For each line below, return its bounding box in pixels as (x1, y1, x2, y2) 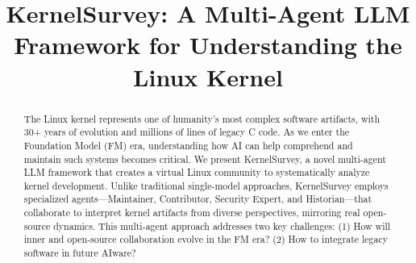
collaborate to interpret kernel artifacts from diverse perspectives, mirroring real (23, 206, 360, 219)
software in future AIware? (23, 246, 136, 260)
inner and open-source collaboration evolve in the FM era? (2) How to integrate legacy (23, 232, 389, 246)
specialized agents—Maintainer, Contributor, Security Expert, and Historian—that (23, 192, 372, 206)
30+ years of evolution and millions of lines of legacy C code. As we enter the (23, 125, 350, 139)
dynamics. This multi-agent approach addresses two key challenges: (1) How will (53, 219, 391, 232)
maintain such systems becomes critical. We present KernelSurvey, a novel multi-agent (23, 152, 386, 165)
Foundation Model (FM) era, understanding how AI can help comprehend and (23, 138, 353, 152)
